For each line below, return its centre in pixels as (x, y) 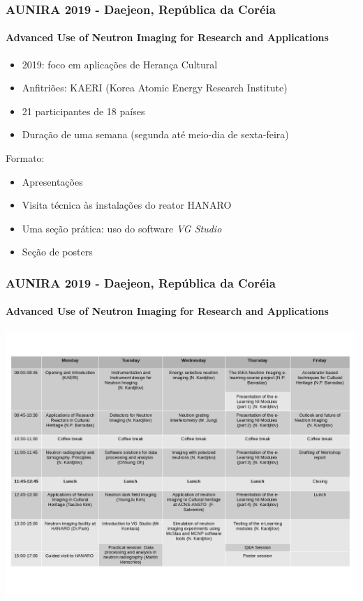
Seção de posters (57, 252)
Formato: (25, 158)
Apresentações (52, 181)
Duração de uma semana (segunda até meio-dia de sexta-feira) (155, 134)
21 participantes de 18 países (83, 111)
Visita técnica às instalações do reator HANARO (127, 205)
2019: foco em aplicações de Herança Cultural (120, 64)
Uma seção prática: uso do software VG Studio (122, 228)
